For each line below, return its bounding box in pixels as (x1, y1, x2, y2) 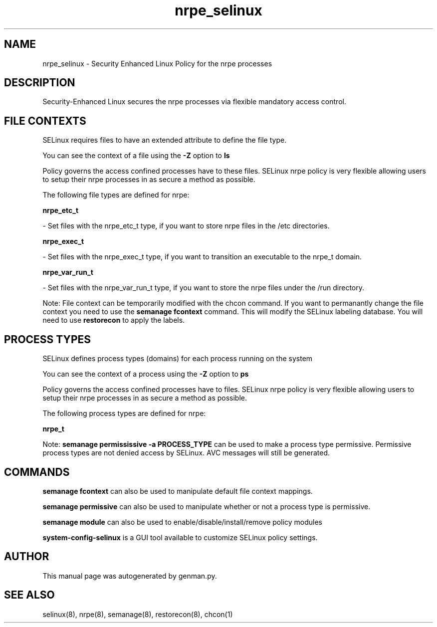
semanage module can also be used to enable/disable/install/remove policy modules (42, 517, 323, 526)
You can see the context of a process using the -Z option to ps (42, 370, 249, 379)
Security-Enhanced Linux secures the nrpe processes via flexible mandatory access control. (42, 97, 346, 106)
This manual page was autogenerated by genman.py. (42, 571, 217, 580)
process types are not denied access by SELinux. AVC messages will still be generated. (42, 448, 330, 457)
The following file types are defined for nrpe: (42, 191, 190, 200)
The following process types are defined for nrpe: (42, 409, 206, 418)
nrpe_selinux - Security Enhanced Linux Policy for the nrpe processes (42, 59, 272, 68)
